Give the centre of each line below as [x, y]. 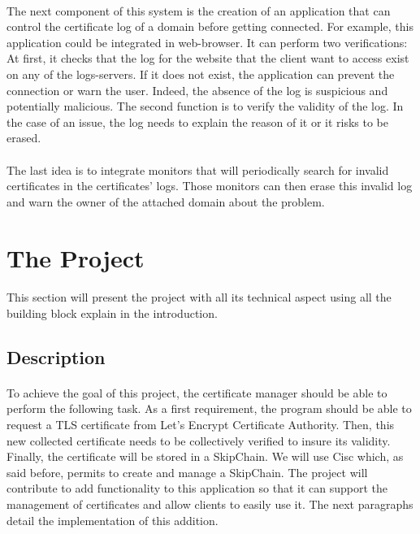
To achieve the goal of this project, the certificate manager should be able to [197, 392]
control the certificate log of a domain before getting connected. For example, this [210, 26]
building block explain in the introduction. [112, 313]
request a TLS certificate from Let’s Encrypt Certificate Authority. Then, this [201, 425]
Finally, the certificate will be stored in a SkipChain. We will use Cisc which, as [205, 456]
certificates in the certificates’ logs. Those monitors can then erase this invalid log [210, 186]
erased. [24, 138]
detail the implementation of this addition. [113, 520]
